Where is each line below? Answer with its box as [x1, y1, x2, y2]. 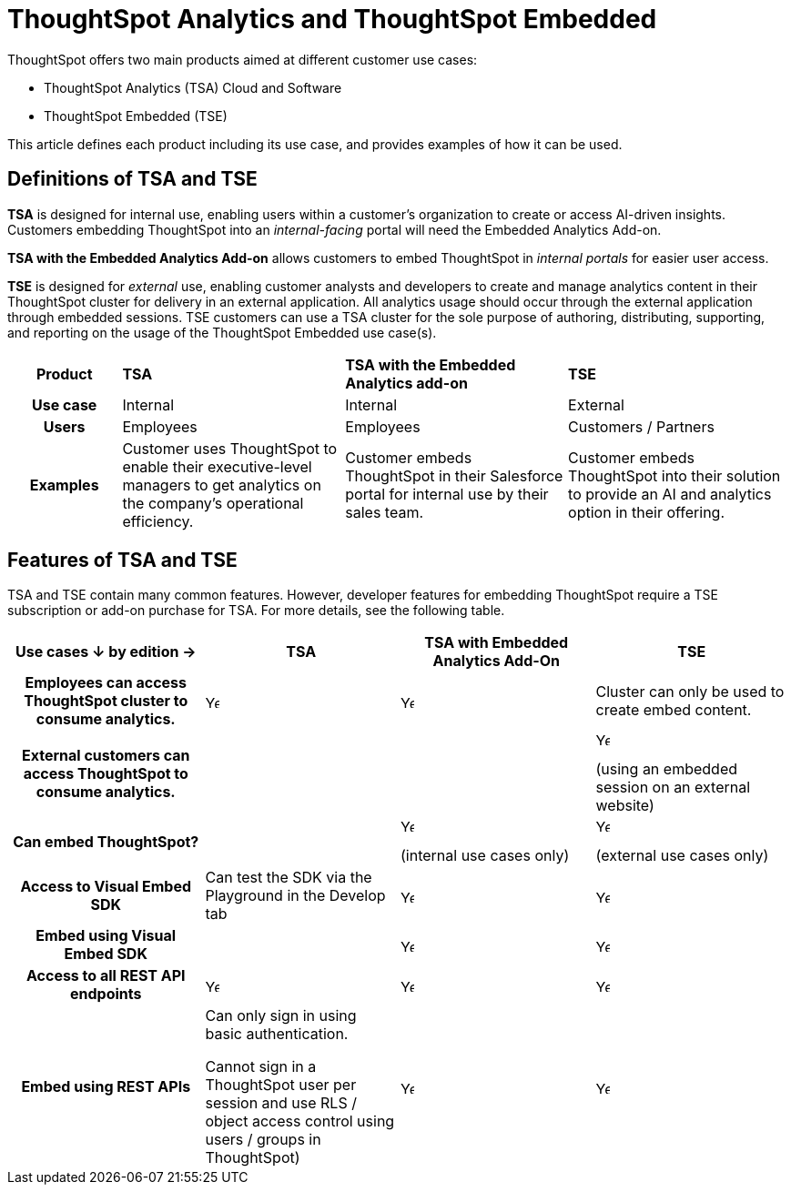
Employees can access [25, 673, 188, 692]
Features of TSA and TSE [7, 549, 238, 572]
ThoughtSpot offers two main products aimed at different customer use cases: [7, 51, 478, 67]
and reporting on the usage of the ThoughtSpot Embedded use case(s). [7, 324, 437, 340]
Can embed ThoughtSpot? [13, 832, 199, 851]
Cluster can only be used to [595, 682, 785, 702]
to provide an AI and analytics [568, 484, 772, 503]
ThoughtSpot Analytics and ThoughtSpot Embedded [7, 4, 657, 35]
